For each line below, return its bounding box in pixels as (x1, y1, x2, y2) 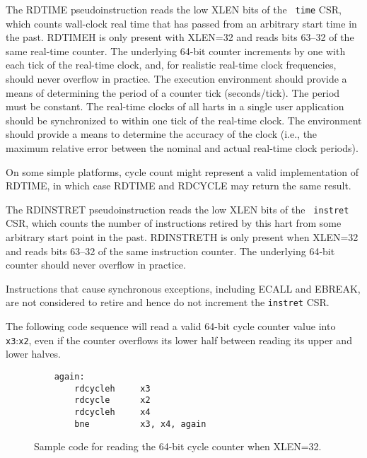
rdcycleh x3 (74, 383, 151, 394)
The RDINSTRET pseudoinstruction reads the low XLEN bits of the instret (6, 201, 349, 216)
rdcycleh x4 (74, 406, 151, 417)
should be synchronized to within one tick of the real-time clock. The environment (6, 112, 362, 127)
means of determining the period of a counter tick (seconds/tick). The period (6, 85, 340, 100)
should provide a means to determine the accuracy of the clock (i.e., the (6, 127, 318, 141)
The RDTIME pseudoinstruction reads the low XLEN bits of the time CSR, (6, 2, 342, 16)
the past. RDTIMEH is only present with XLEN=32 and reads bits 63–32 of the (6, 30, 354, 45)
